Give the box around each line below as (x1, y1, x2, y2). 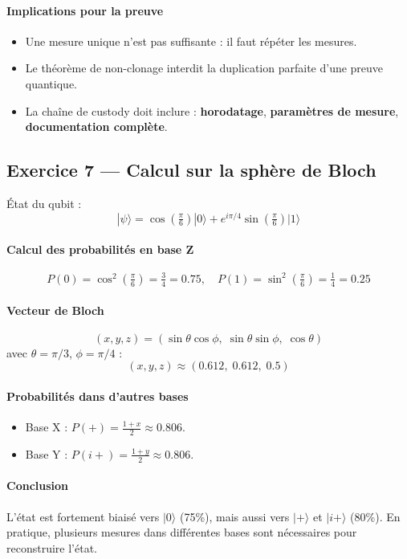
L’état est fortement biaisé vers (6, 508, 160, 524)
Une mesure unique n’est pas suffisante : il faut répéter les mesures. (25, 32, 357, 49)
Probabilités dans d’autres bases (6, 387, 189, 404)
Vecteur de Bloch (6, 301, 104, 318)
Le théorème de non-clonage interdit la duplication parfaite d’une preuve (25, 59, 384, 76)
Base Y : (25, 445, 68, 462)
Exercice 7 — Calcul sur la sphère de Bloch (6, 157, 376, 182)
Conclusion (6, 477, 69, 494)
